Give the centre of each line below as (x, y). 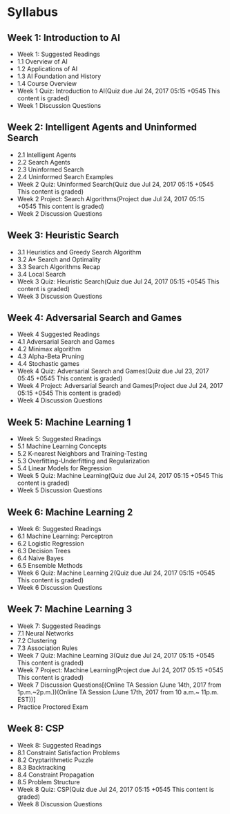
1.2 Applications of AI (47, 69)
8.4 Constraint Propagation (56, 775)
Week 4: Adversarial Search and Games (95, 318)
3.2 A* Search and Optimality (59, 259)
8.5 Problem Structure (49, 781)
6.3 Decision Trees (44, 551)
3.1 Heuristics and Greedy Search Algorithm (79, 252)
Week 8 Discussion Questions (59, 804)
